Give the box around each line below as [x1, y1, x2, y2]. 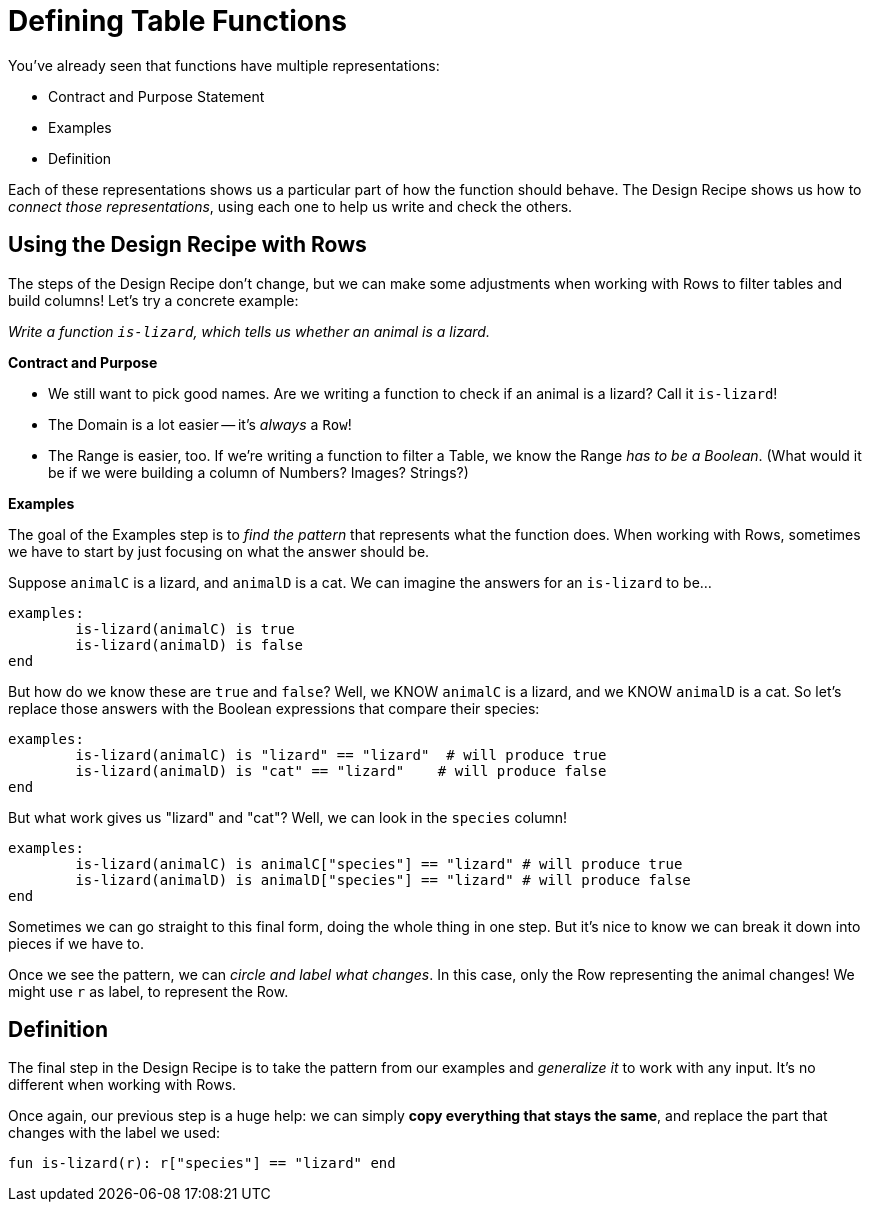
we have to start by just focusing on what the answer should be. [8, 542, 430, 560]
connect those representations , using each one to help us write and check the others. [8, 197, 573, 215]
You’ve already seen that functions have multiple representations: [8, 56, 440, 74]
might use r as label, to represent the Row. [8, 982, 289, 1000]
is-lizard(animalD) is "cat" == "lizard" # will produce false [75, 762, 607, 779]
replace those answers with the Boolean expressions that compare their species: [8, 699, 540, 717]
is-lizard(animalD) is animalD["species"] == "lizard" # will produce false [75, 871, 691, 888]
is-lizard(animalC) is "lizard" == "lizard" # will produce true [75, 746, 607, 763]
